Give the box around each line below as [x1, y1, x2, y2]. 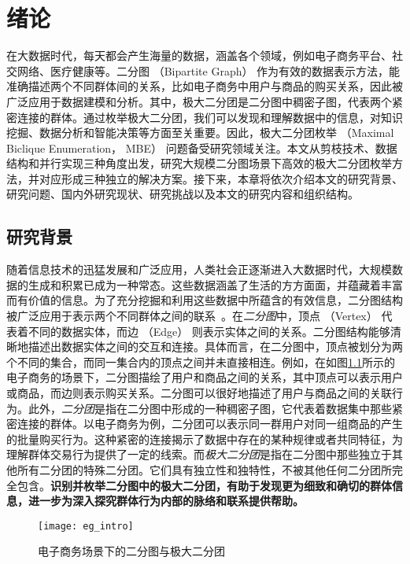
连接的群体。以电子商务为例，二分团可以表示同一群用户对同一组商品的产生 [17, 415, 403, 432]
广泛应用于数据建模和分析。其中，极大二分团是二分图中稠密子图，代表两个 [6, 93, 392, 109]
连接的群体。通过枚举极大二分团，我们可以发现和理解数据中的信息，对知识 [17, 109, 403, 125]
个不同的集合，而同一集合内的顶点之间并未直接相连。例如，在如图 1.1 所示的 [6, 353, 395, 370]
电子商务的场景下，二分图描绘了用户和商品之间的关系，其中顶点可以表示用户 [6, 369, 403, 385]
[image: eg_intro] [38, 520, 134, 532]
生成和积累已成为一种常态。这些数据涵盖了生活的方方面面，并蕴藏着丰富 [28, 276, 403, 293]
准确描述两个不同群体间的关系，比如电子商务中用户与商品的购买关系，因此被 [6, 78, 403, 94]
